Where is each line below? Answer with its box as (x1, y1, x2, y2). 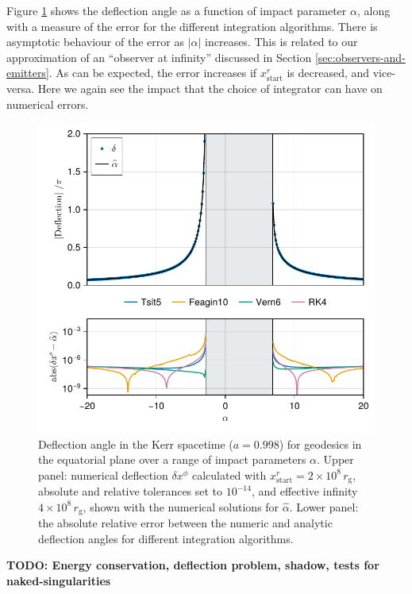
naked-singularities (6, 573, 111, 589)
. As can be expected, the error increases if (48, 64, 257, 81)
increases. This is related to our (205, 33, 358, 50)
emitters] (6, 64, 49, 81)
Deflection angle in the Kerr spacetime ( (38, 435, 233, 452)
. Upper (317, 451, 354, 468)
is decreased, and (287, 64, 370, 81)
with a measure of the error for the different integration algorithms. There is (6, 17, 378, 34)
